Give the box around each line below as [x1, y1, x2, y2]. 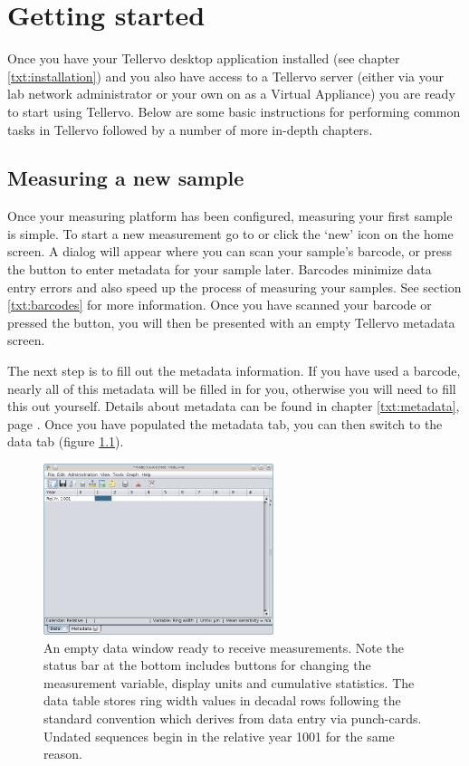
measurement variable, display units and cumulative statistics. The [43, 673, 415, 692]
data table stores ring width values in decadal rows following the [43, 691, 401, 710]
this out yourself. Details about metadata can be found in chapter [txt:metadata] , [7, 397, 460, 416]
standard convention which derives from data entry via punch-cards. [43, 708, 422, 727]
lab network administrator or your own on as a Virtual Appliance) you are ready [7, 84, 455, 103]
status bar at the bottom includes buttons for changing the [43, 656, 371, 675]
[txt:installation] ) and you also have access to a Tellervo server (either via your [7, 66, 445, 85]
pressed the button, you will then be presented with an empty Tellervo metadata [7, 312, 455, 331]
